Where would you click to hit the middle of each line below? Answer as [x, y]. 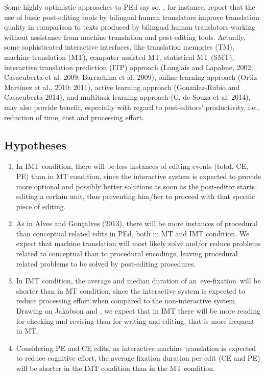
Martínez [18, 87]
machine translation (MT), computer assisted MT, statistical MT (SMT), [119, 57]
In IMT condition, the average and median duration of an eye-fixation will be [138, 281]
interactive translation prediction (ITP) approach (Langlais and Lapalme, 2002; [129, 67]
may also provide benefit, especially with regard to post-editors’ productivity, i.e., [132, 107]
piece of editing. [41, 206]
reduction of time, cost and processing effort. [74, 117]
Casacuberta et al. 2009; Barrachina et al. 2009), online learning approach [120, 77]
